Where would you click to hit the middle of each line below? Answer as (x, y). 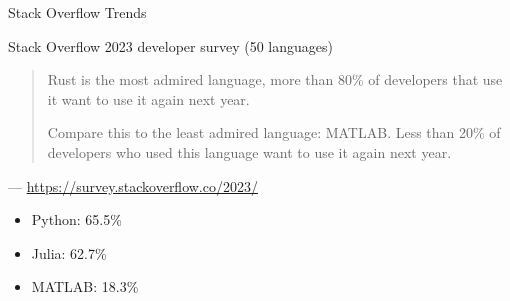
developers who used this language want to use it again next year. (249, 151)
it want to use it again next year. (148, 98)
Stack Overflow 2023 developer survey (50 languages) (170, 45)
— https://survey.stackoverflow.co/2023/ (133, 185)
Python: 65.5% (76, 219)
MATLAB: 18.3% (85, 286)
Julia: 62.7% (69, 252)
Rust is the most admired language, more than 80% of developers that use (275, 79)
